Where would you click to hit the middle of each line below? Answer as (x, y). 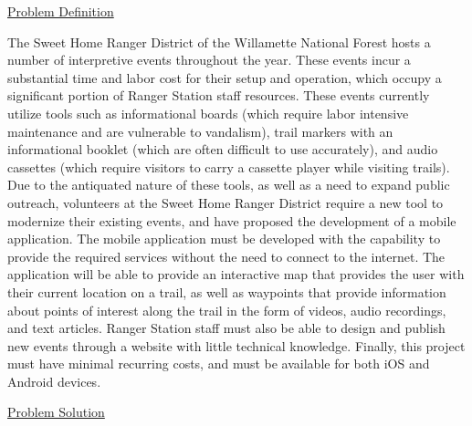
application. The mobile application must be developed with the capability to (224, 239)
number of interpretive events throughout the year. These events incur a (209, 60)
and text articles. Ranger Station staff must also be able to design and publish (226, 328)
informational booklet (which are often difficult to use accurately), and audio (223, 149)
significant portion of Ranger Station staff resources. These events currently (219, 95)
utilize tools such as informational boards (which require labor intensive (208, 113)
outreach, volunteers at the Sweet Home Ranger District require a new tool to (226, 202)
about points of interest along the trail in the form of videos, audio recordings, (227, 310)
